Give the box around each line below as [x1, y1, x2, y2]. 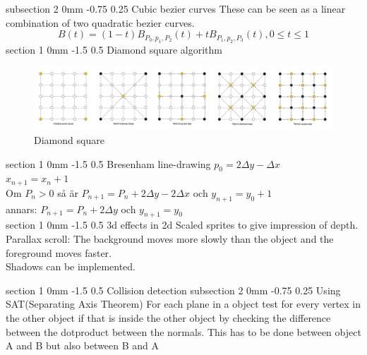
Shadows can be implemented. [6, 259, 136, 274]
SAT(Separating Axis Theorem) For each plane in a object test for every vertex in [6, 296, 361, 311]
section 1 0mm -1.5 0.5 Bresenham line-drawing [6, 156, 211, 171]
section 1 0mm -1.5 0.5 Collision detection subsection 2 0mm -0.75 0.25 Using [6, 282, 341, 297]
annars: [6, 201, 37, 216]
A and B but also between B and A [6, 338, 160, 353]
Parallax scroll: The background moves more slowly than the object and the [6, 231, 334, 246]
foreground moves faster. [6, 245, 112, 260]
